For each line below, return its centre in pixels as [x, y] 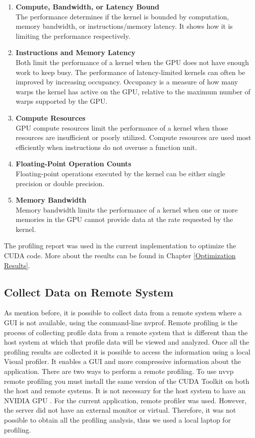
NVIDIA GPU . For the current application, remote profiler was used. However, [125, 400]
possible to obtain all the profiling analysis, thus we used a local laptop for [118, 419]
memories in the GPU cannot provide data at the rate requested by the [124, 219]
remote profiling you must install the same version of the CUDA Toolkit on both [127, 381]
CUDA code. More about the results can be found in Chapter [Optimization [120, 255]
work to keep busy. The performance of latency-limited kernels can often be [130, 72]
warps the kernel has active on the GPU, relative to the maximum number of [133, 91]
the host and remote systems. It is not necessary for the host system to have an [125, 391]
